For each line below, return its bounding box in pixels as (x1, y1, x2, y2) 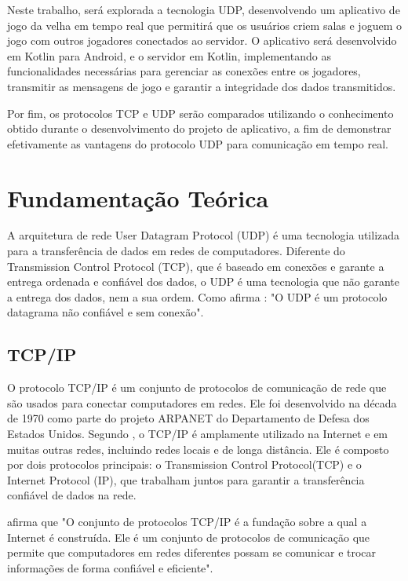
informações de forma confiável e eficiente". (7, 559, 213, 576)
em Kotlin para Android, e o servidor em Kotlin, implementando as (7, 47, 331, 64)
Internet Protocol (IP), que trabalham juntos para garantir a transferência (7, 471, 365, 488)
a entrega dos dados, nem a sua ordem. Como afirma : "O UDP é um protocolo (7, 288, 388, 305)
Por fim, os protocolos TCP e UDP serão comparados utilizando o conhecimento (7, 104, 394, 121)
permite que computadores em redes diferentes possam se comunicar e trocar (7, 544, 377, 561)
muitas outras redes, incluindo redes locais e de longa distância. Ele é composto (7, 440, 389, 457)
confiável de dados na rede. (7, 487, 137, 503)
